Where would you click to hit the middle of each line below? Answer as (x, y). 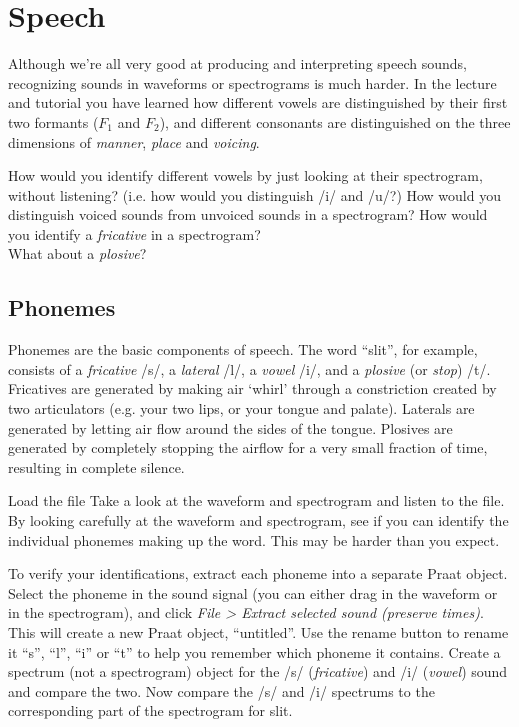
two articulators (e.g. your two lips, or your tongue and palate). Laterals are (241, 408)
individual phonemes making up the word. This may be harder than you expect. (254, 539)
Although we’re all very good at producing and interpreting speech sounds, (237, 63)
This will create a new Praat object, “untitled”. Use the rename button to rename (258, 631)
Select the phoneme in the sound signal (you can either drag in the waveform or (253, 592)
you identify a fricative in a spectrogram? (134, 233)
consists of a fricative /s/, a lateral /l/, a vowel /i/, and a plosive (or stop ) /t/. (249, 368)
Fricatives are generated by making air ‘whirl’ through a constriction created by (252, 388)
